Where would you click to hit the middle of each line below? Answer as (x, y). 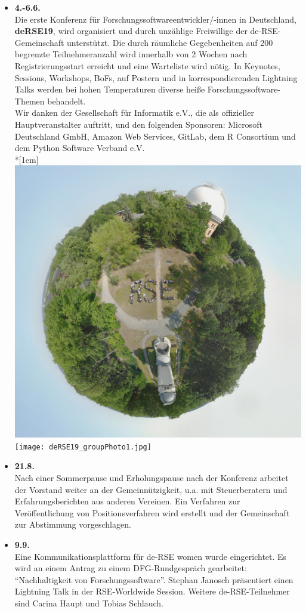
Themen (30, 101)
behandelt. (67, 101)
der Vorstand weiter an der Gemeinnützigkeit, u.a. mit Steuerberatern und (151, 489)
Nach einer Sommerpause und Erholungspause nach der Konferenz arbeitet (152, 477)
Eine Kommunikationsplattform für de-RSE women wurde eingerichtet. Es (151, 556)
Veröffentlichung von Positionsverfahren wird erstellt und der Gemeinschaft (152, 512)
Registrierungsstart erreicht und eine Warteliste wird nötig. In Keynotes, (147, 65)
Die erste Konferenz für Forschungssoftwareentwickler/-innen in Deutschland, (155, 19)
